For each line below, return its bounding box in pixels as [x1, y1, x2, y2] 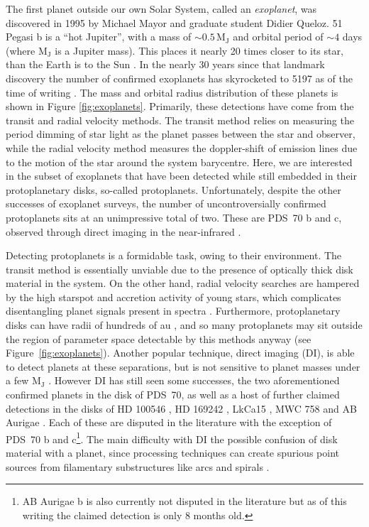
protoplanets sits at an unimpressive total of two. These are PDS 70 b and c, [6, 210, 342, 224]
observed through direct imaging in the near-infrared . [6, 224, 241, 239]
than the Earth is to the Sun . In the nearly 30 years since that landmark [6, 57, 325, 72]
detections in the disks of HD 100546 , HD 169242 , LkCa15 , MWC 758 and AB [6, 401, 357, 415]
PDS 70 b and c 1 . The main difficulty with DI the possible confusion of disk [6, 429, 338, 446]
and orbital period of [233, 29, 324, 44]
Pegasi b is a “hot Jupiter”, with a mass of [6, 29, 192, 44]
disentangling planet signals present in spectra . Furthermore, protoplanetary [6, 303, 341, 318]
